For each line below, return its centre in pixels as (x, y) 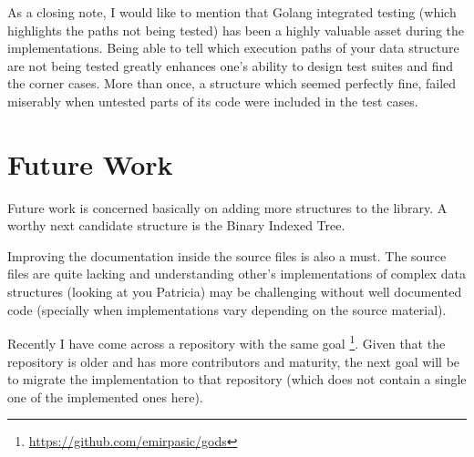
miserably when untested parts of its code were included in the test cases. (213, 101)
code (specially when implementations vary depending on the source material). (227, 309)
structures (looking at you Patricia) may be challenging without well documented (235, 292)
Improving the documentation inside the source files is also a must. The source (227, 255)
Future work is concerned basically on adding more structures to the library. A (227, 207)
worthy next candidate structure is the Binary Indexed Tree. (176, 225)
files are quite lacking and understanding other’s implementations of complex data (237, 274)
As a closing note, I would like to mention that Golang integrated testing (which (232, 12)
